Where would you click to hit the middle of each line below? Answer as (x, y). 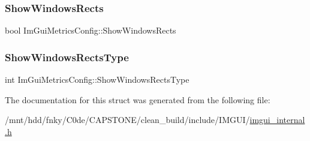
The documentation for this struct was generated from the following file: (138, 99)
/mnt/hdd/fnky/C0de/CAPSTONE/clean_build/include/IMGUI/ (127, 120)
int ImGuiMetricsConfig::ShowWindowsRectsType (97, 79)
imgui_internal (277, 120)
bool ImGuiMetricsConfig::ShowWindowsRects (91, 30)
